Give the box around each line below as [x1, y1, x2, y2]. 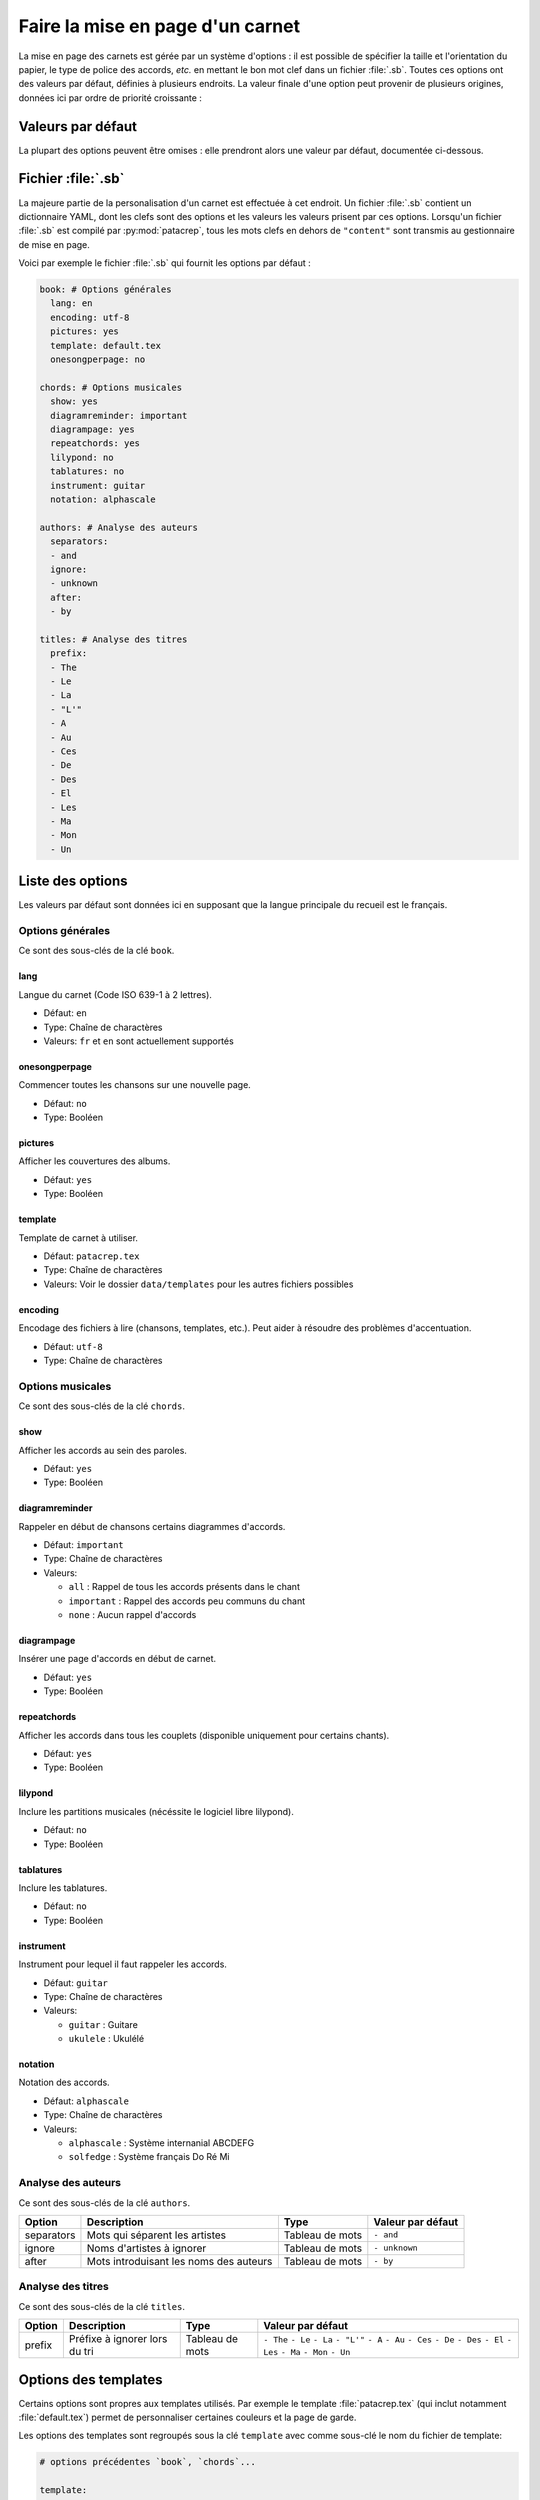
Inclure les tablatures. [18, 1881, 108, 1894]
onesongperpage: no [50, 354, 146, 365]
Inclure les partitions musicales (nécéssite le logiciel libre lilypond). [18, 1805, 295, 1817]
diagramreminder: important [50, 410, 188, 421]
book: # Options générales [39, 284, 172, 295]
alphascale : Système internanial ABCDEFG [68, 2137, 255, 2149]
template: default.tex [50, 340, 162, 351]
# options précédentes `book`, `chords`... [39, 2456, 257, 2468]
